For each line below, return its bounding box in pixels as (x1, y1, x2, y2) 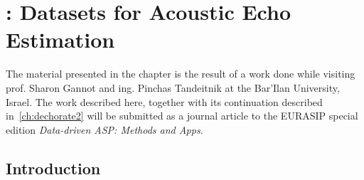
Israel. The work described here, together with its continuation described (6, 94, 323, 109)
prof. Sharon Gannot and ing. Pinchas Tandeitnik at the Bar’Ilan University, (6, 80, 340, 95)
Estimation (6, 25, 115, 54)
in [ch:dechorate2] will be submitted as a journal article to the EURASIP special (6, 108, 358, 123)
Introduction (6, 157, 101, 179)
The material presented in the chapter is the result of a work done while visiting (6, 66, 355, 81)
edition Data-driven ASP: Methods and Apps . (6, 122, 203, 137)
